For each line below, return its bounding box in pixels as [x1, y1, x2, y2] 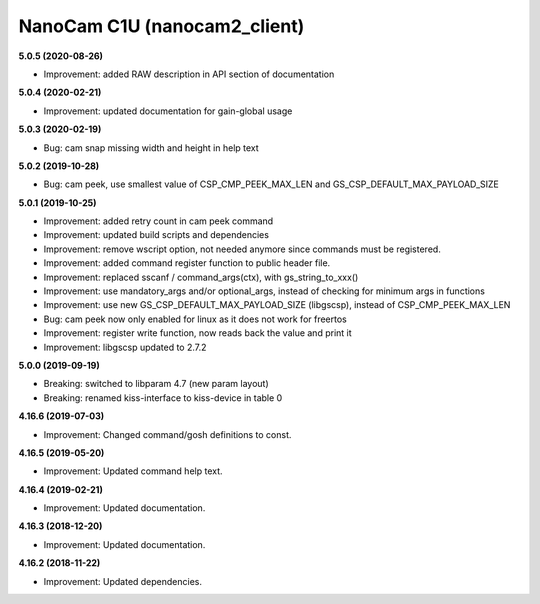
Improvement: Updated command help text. [43, 465, 224, 477]
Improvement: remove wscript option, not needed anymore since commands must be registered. [43, 243, 442, 255]
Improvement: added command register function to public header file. [43, 257, 331, 269]
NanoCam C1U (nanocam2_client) [18, 15, 305, 37]
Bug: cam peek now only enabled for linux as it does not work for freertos [43, 313, 347, 325]
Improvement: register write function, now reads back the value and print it [43, 327, 352, 339]
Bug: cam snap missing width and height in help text [43, 141, 259, 154]
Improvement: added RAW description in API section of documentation [43, 68, 335, 80]
